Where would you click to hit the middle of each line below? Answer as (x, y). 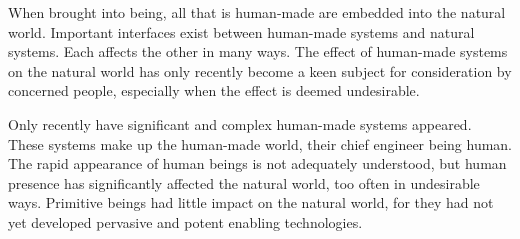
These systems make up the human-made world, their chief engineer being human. (260, 143)
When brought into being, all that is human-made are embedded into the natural (257, 12)
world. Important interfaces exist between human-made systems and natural (241, 31)
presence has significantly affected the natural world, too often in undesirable (244, 182)
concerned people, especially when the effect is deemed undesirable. (214, 90)
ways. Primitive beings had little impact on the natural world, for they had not (251, 202)
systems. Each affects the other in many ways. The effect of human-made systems (258, 51)
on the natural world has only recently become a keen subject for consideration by (260, 70)
